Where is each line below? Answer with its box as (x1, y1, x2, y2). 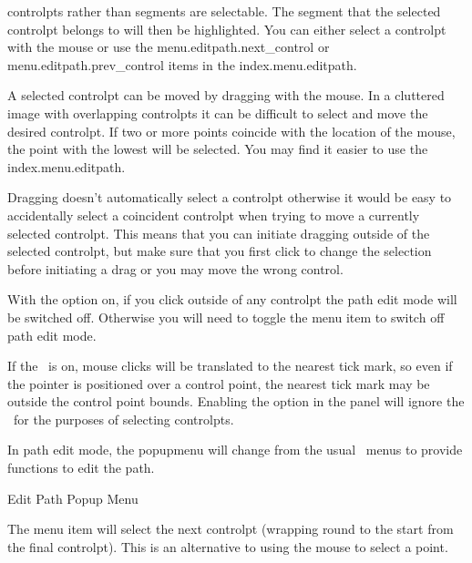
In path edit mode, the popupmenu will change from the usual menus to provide (7, 440, 463, 459)
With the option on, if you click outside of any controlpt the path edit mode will (7, 290, 457, 309)
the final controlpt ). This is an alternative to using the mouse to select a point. (7, 537, 448, 556)
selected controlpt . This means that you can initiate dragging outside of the (7, 223, 430, 242)
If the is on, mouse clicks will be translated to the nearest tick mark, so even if (7, 356, 453, 375)
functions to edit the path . (7, 458, 155, 477)
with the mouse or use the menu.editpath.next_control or (7, 37, 330, 56)
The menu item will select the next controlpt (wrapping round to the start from (7, 519, 454, 538)
